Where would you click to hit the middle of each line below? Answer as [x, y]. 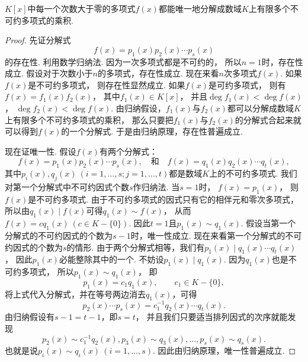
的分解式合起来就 [268, 119]
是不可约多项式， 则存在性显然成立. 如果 [107, 84]
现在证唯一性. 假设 [41, 151]
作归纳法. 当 [156, 186]
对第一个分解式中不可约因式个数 [67, 186]
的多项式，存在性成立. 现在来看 [158, 73]
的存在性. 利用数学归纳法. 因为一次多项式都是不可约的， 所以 [123, 61]
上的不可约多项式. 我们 [253, 173]
